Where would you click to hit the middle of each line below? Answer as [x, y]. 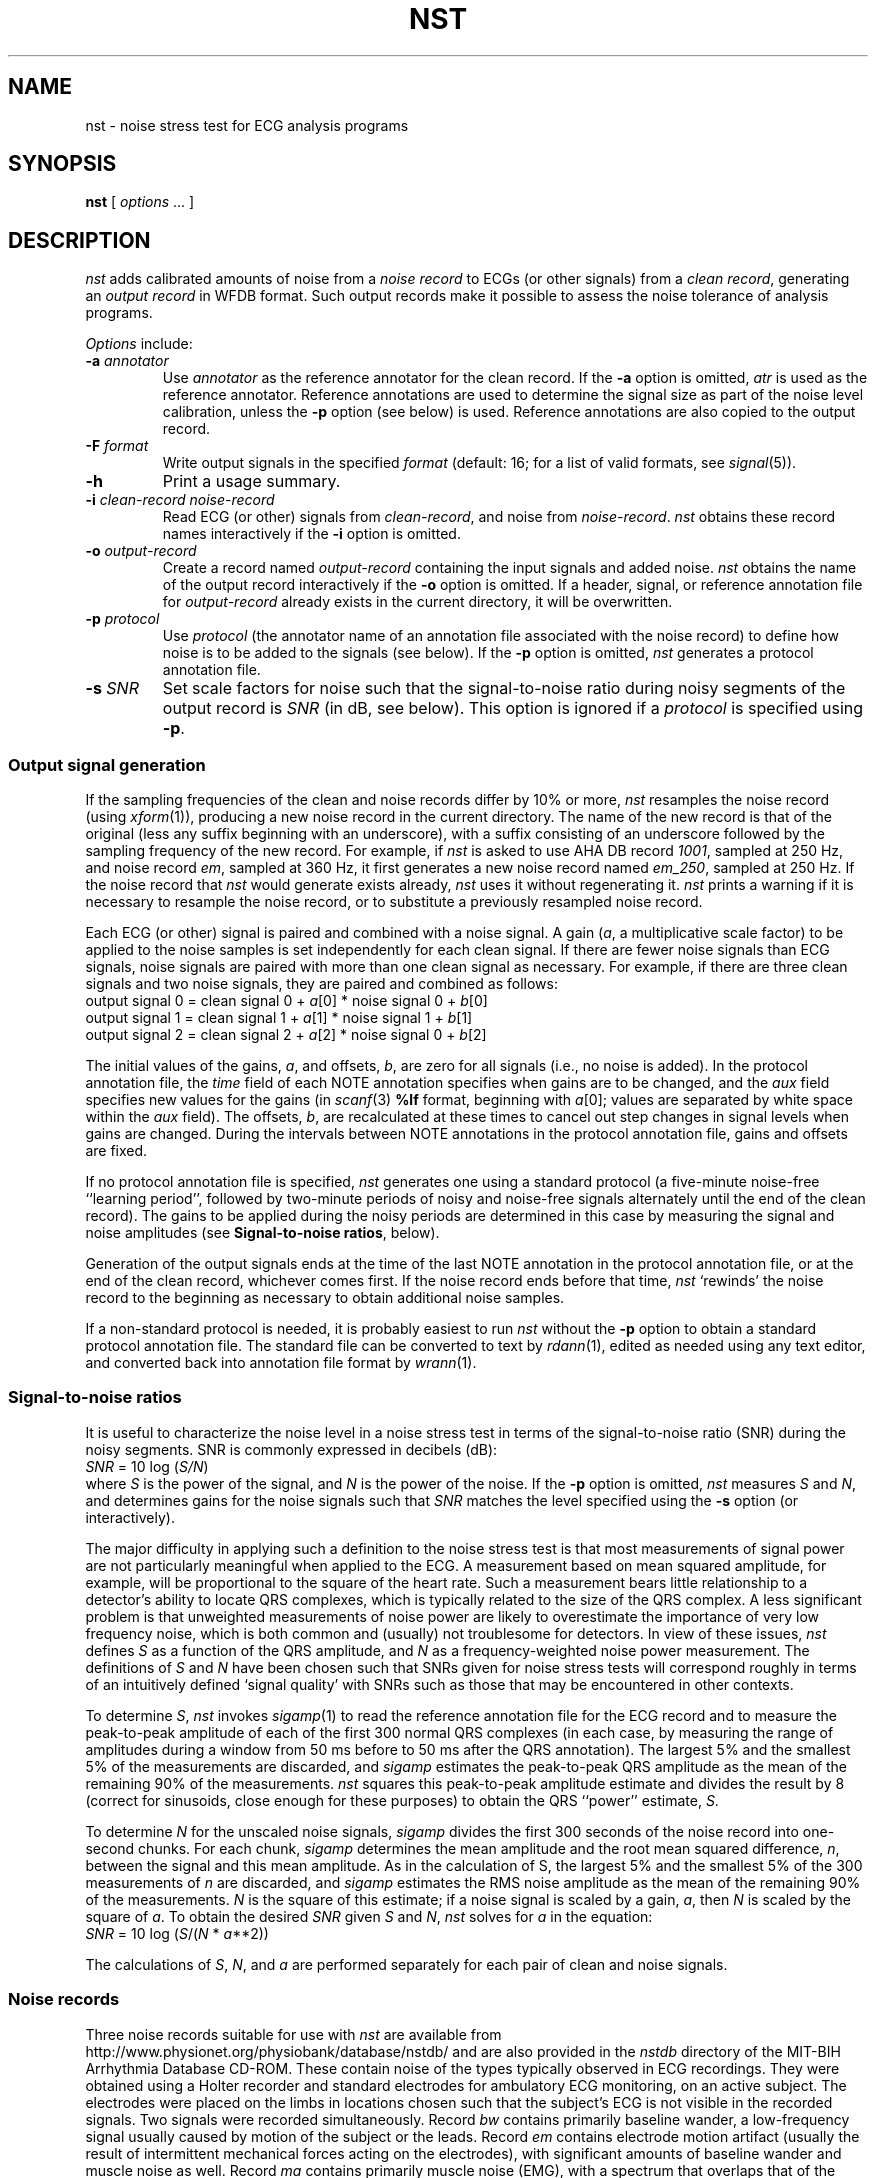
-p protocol [122, 619]
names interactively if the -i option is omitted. [311, 534]
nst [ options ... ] [140, 202]
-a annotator [127, 361]
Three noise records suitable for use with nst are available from [293, 2034]
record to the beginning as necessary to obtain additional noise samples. [325, 1298]
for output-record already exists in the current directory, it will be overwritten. [417, 602]
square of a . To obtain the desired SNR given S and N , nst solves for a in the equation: [369, 1916]
